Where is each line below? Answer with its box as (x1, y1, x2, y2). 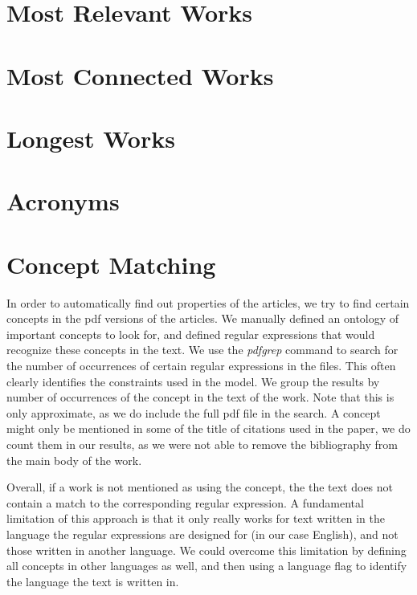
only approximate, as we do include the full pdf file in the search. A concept (6, 404, 381, 421)
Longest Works (6, 121, 175, 154)
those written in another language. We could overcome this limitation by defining (6, 541, 407, 558)
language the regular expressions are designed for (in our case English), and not (6, 525, 399, 542)
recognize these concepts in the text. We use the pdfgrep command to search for (6, 341, 399, 358)
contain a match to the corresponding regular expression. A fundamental (6, 494, 364, 511)
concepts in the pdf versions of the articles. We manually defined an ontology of (6, 310, 399, 327)
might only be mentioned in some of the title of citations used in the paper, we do (6, 420, 411, 437)
